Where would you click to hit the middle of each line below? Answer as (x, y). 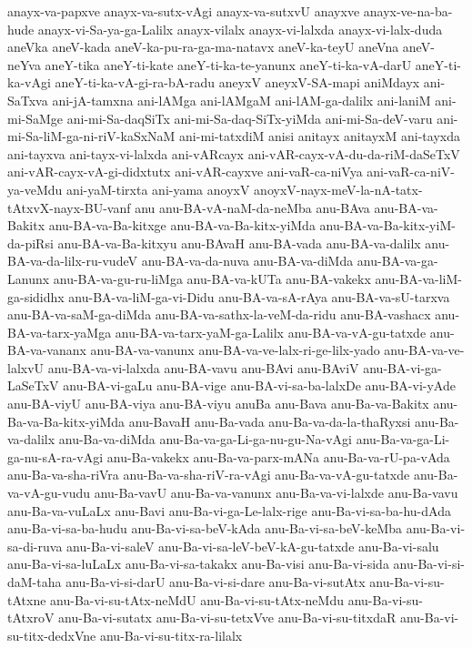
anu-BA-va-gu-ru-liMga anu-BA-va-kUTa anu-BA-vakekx (212, 278)
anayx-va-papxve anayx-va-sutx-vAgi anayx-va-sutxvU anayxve (184, 11)
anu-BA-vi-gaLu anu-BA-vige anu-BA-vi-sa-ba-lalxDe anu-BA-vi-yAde (259, 385)
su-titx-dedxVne (52, 635)
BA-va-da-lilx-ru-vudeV (72, 261)
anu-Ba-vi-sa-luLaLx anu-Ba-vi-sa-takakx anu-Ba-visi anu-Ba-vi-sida (198, 564)
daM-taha (35, 582)
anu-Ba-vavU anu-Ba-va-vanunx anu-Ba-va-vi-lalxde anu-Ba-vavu (276, 493)
